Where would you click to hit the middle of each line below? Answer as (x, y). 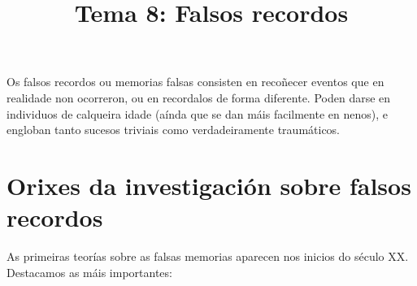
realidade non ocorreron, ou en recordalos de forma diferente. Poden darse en (199, 97)
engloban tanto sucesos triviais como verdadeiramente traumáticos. (174, 130)
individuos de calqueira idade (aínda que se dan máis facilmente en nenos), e (197, 113)
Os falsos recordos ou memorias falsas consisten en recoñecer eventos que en (195, 82)
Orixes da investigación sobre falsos (209, 185)
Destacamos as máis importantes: (89, 272)
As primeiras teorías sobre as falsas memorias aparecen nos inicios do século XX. (208, 256)
